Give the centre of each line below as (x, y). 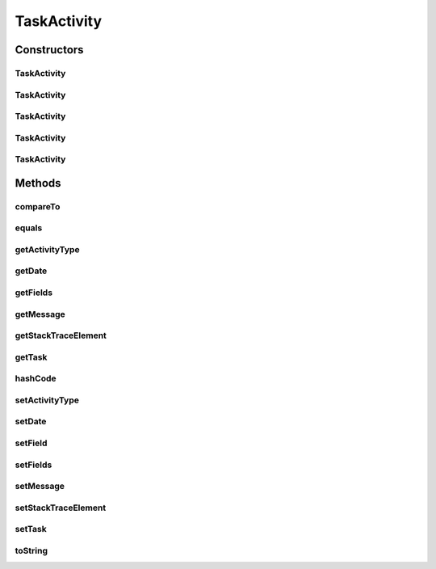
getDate (31, 271)
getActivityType (47, 249)
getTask (31, 357)
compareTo (38, 206)
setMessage (40, 487)
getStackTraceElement (61, 335)
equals (29, 228)
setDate (31, 422)
